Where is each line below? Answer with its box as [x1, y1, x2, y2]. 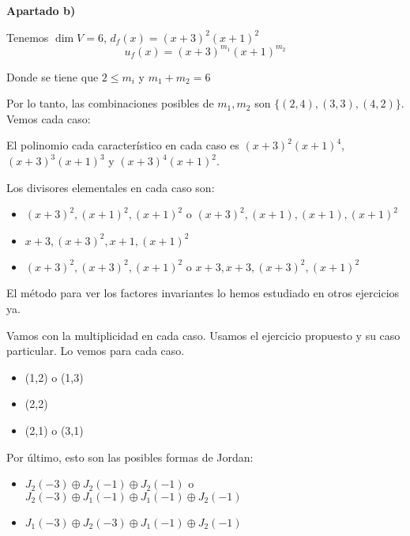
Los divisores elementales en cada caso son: [6, 179, 215, 195]
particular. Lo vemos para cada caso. [6, 342, 185, 359]
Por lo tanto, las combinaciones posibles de [6, 95, 214, 111]
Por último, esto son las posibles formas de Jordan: [6, 448, 254, 465]
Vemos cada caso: [6, 110, 91, 126]
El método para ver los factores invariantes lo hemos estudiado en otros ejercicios [6, 285, 400, 301]
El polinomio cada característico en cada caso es [6, 137, 239, 153]
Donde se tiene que [6, 68, 99, 85]
